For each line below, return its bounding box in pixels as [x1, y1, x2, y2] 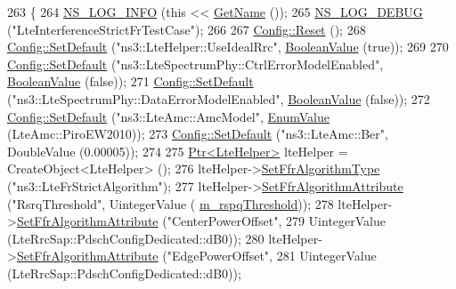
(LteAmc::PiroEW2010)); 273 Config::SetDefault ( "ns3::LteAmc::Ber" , [7, 124, 388, 143]
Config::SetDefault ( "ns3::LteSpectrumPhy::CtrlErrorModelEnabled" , [7, 54, 384, 73]
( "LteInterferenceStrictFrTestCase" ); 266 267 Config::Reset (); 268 [7, 20, 366, 38]
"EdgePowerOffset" [167, 246, 270, 265]
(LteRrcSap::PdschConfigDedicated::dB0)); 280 [7, 229, 265, 247]
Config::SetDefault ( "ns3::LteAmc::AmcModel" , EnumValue [7, 107, 330, 125]
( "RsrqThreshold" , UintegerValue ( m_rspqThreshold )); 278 [7, 194, 334, 213]
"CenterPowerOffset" [167, 212, 279, 230]
